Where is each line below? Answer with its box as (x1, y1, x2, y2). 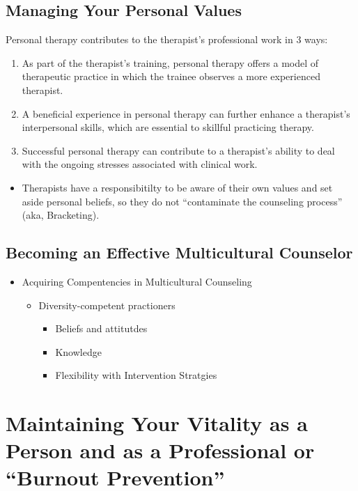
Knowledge (55, 344, 102, 359)
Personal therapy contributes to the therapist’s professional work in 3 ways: (6, 32, 328, 47)
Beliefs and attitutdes (55, 321, 148, 336)
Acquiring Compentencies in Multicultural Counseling (22, 274, 252, 288)
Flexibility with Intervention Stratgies (55, 368, 217, 382)
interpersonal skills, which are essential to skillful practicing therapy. (22, 120, 314, 134)
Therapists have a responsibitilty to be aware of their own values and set (22, 180, 333, 194)
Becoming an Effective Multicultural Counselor (6, 242, 353, 263)
